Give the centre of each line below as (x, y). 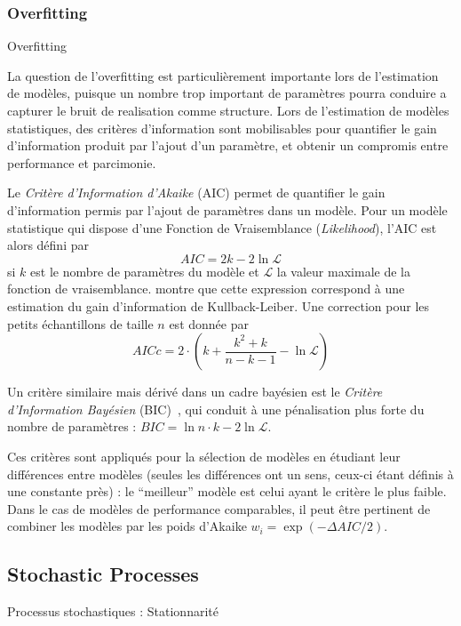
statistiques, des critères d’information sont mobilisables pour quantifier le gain (222, 128)
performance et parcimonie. (82, 162)
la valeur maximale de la (343, 271)
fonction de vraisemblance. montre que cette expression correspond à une (206, 289)
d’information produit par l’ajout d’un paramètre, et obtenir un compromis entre (228, 145)
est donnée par (209, 323)
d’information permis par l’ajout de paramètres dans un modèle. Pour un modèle (227, 209)
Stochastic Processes (103, 574)
